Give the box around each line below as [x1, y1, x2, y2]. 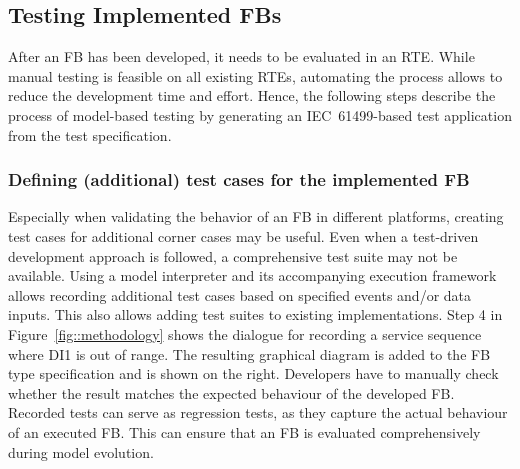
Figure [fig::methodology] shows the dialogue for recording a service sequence [8, 323, 482, 344]
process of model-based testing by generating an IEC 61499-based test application [8, 104, 512, 125]
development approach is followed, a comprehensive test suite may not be [8, 245, 458, 266]
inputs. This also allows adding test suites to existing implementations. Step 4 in [8, 304, 503, 325]
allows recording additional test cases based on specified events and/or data [8, 284, 472, 305]
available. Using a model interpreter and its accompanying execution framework [8, 265, 497, 286]
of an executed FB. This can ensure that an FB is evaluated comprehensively [8, 421, 481, 442]
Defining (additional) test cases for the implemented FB [8, 167, 470, 192]
